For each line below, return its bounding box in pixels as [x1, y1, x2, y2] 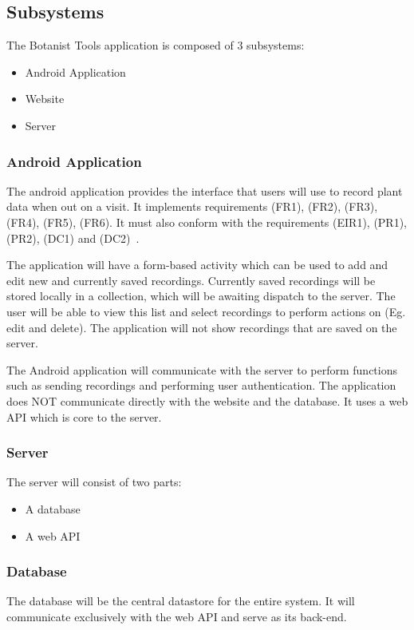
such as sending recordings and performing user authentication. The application [6, 377, 396, 394]
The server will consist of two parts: [6, 473, 182, 490]
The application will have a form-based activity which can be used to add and [6, 256, 388, 273]
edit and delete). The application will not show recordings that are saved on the [6, 319, 397, 335]
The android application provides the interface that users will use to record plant [6, 182, 403, 199]
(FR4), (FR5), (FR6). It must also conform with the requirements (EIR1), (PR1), [6, 213, 408, 230]
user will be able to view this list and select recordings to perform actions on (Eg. [6, 303, 406, 319]
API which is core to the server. [6, 408, 162, 425]
